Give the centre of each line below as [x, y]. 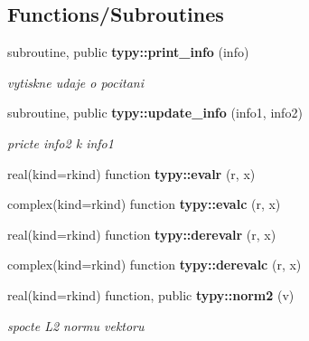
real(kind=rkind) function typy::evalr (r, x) [131, 173]
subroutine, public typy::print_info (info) [128, 52]
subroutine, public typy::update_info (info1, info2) [155, 113]
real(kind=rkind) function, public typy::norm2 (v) [151, 294]
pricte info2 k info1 [61, 142]
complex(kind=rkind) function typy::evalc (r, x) [144, 204]
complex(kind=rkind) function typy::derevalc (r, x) [154, 265]
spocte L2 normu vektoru [76, 325]
